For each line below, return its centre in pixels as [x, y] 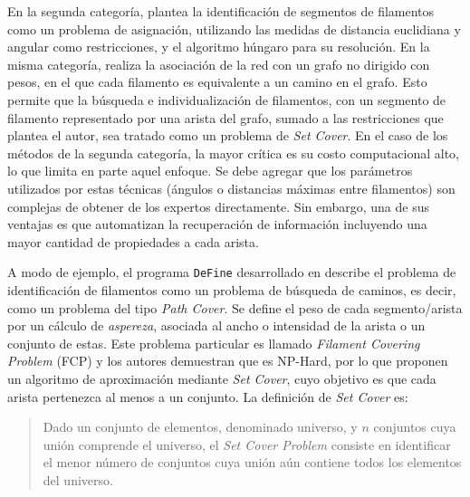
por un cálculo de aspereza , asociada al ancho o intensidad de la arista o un [216, 325]
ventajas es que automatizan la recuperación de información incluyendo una [217, 224]
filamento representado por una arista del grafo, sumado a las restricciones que [225, 117]
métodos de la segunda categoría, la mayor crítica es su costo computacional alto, [233, 153]
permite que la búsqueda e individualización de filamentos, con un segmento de [227, 99]
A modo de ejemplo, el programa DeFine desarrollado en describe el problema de [232, 272]
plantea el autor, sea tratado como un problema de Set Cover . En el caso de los [228, 135]
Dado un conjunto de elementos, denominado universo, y [200, 427]
